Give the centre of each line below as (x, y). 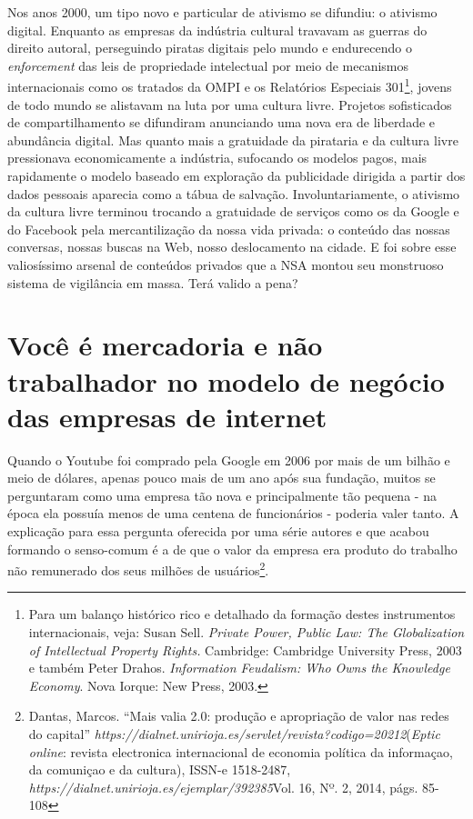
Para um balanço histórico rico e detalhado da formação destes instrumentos (242, 614)
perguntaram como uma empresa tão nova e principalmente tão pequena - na (222, 495)
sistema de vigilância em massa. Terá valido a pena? (153, 282)
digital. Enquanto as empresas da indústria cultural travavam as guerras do (217, 30)
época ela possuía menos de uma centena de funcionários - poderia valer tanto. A (233, 513)
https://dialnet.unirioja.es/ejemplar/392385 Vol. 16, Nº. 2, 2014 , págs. (223, 787)
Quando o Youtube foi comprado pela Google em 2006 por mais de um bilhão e (229, 459)
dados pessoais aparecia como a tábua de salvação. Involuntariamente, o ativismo (234, 193)
